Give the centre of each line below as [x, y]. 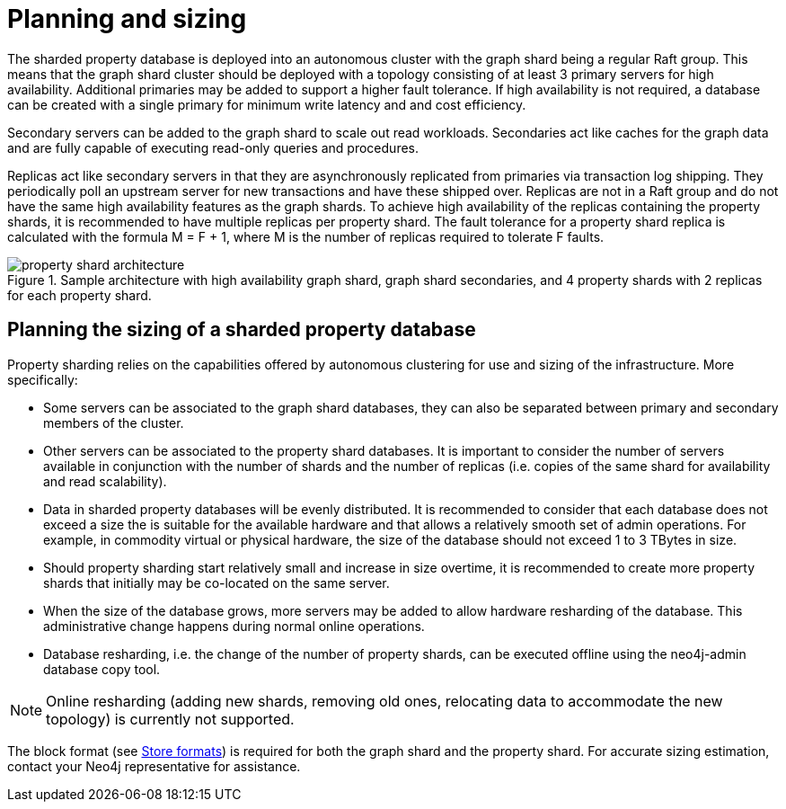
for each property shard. [79, 295]
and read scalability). [105, 481]
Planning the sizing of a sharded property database [242, 330]
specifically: [43, 379]
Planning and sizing [127, 19]
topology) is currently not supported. [170, 719]
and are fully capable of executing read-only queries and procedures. [213, 147]
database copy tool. [102, 669]
